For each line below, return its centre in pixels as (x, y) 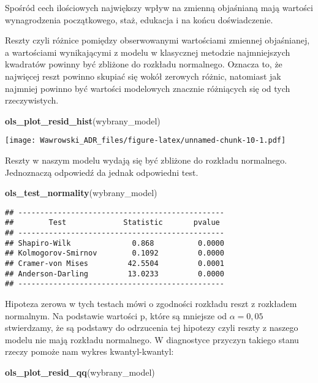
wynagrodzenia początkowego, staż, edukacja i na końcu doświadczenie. (139, 19)
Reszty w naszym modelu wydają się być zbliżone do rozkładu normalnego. (146, 160)
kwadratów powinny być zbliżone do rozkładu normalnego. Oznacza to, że (144, 64)
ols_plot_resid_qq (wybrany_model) (80, 372)
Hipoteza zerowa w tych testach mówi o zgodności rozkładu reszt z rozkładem (151, 304)
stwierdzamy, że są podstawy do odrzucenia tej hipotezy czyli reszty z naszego (152, 328)
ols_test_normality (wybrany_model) (81, 193)
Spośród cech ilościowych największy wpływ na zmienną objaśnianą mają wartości (159, 7)
